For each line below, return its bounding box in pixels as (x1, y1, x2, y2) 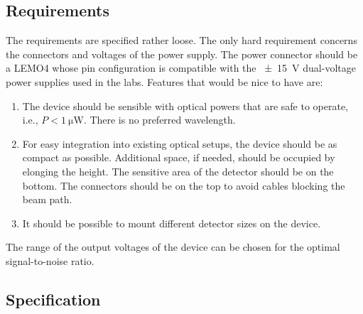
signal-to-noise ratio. (6, 253, 94, 268)
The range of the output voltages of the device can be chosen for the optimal (6, 239, 340, 254)
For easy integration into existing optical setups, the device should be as (22, 136, 337, 151)
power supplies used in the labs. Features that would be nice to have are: (6, 74, 323, 89)
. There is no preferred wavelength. (83, 112, 236, 127)
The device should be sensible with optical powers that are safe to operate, (22, 98, 348, 113)
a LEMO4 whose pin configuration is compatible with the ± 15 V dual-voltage (6, 60, 356, 75)
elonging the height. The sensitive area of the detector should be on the (22, 163, 334, 178)
